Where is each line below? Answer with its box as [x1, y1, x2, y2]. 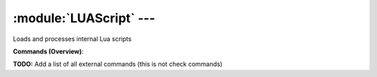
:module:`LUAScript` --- [13, 10, 156, 26]
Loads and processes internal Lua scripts [13, 35, 132, 43]
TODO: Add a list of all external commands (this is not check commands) [13, 60, 223, 69]
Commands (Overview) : [13, 47, 84, 55]
